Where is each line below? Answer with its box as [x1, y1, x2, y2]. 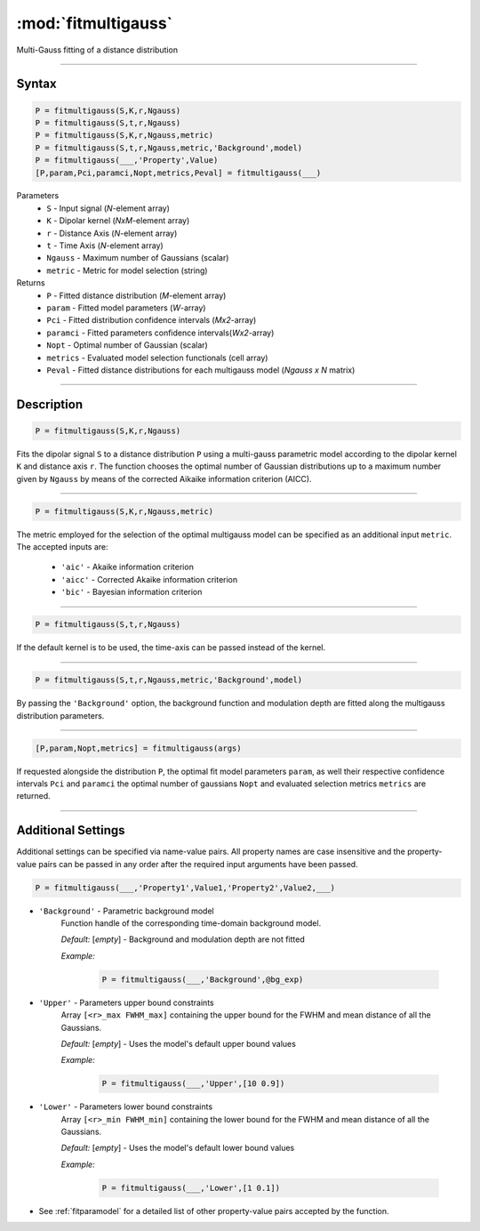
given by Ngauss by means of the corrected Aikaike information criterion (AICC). [16, 473, 312, 484]
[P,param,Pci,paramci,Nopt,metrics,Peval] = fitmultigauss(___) [35, 167, 322, 178]
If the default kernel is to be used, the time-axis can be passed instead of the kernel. [16, 642, 326, 653]
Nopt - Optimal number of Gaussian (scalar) [46, 340, 208, 350]
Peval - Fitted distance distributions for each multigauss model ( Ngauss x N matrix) [46, 365, 356, 375]
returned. [16, 791, 51, 801]
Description [16, 397, 84, 412]
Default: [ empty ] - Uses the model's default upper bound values [60, 1038, 297, 1049]
